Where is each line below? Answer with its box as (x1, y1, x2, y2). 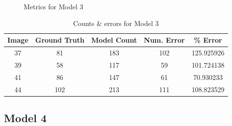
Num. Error (144, 35, 185, 45)
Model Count (91, 35, 137, 45)
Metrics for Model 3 (24, 1, 83, 11)
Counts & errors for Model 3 (73, 18, 159, 28)
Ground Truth (35, 35, 84, 45)
